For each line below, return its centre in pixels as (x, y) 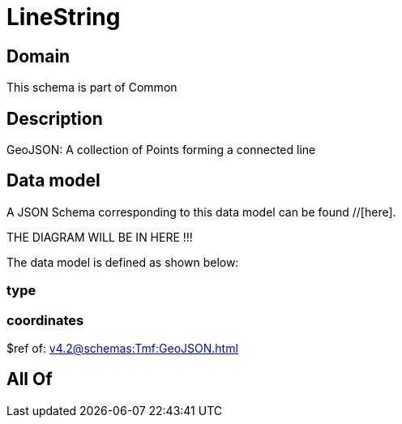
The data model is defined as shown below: (123, 262)
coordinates (45, 320)
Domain (38, 56)
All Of (30, 379)
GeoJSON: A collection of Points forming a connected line (161, 150)
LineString (64, 17)
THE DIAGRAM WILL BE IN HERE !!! (100, 237)
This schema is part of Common (92, 88)
